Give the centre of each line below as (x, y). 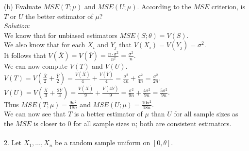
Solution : (17, 26)
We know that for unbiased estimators (61, 35)
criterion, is (228, 6)
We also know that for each (45, 45)
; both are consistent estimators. (183, 123)
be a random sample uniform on (103, 142)
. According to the (164, 6)
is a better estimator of (108, 114)
